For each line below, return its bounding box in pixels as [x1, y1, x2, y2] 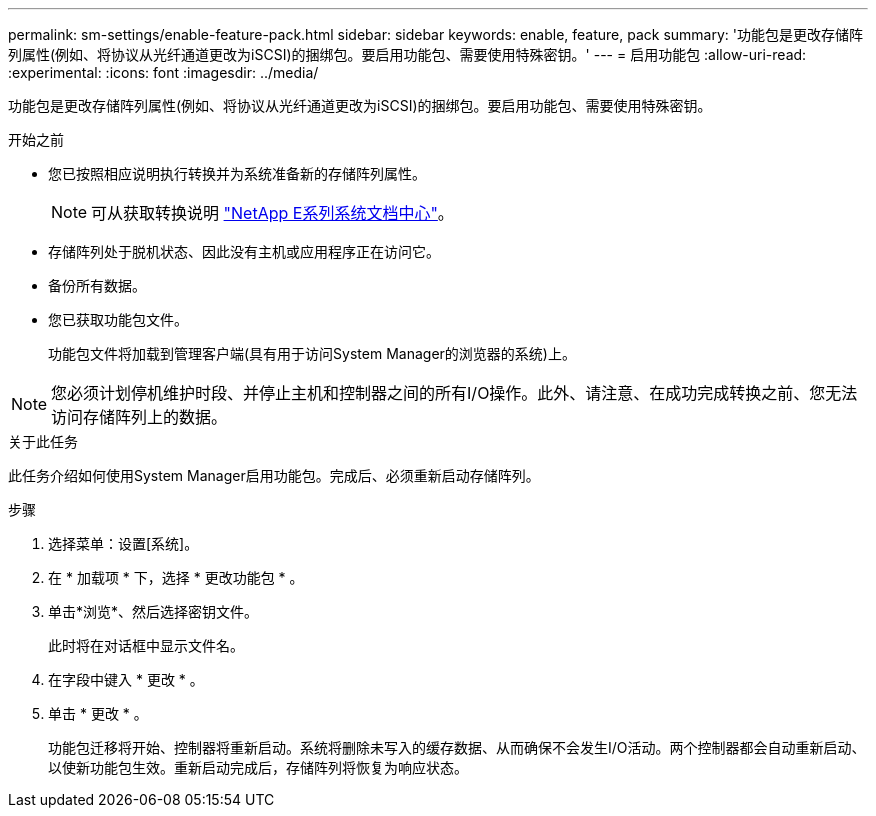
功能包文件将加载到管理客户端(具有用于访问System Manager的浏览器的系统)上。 [48, 345, 576, 362]
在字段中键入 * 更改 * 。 [48, 671, 204, 688]
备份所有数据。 [48, 277, 146, 294]
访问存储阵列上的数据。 [51, 407, 228, 427]
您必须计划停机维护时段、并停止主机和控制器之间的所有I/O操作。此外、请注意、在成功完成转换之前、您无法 [51, 383, 858, 403]
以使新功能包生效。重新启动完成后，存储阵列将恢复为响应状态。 [48, 759, 468, 776]
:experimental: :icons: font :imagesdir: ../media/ [8, 64, 319, 81]
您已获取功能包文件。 [48, 311, 188, 328]
